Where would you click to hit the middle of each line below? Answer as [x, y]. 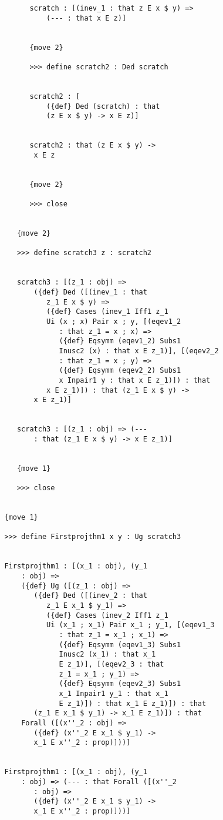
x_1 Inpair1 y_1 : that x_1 [114, 693]
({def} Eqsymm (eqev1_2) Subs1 [120, 341]
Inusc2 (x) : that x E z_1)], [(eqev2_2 [139, 351]
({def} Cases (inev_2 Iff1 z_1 [107, 615]
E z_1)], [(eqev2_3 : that [112, 664]
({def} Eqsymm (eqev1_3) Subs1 [120, 645]
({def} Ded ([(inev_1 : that [90, 292]
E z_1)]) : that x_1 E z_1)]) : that [133, 703]
